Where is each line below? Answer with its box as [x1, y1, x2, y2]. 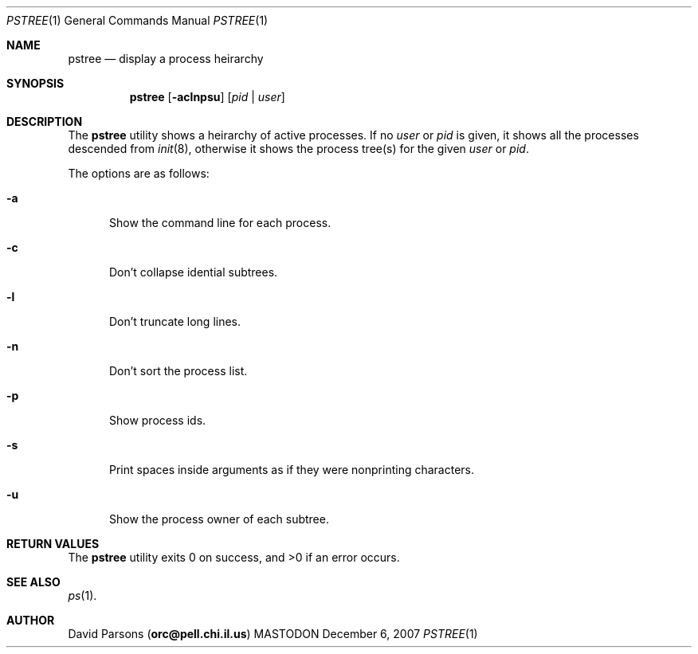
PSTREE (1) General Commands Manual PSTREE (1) [6, 14, 269, 27]
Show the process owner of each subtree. [109, 512, 329, 526]
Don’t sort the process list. [109, 364, 248, 378]
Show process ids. [109, 413, 206, 427]
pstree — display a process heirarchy [68, 52, 264, 65]
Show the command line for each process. [109, 216, 331, 229]
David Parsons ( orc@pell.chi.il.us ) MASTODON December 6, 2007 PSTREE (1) [68, 627, 478, 640]
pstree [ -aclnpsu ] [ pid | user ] [129, 90, 285, 104]
